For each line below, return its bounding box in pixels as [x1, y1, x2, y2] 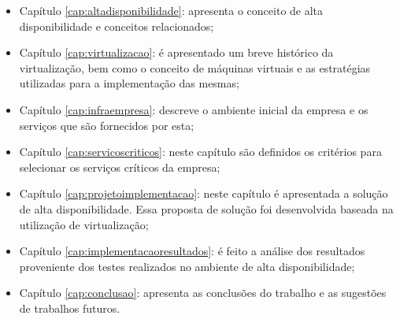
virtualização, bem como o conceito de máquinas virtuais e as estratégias [19, 59, 371, 76]
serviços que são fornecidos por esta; [19, 117, 194, 133]
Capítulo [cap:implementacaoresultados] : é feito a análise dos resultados [19, 243, 365, 259]
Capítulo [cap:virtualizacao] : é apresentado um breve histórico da [19, 44, 334, 61]
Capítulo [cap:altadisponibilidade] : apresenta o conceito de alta [19, 2, 324, 18]
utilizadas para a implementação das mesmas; [19, 75, 239, 91]
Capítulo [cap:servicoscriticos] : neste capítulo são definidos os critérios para [19, 143, 382, 160]
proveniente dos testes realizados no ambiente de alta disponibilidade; [19, 258, 355, 274]
